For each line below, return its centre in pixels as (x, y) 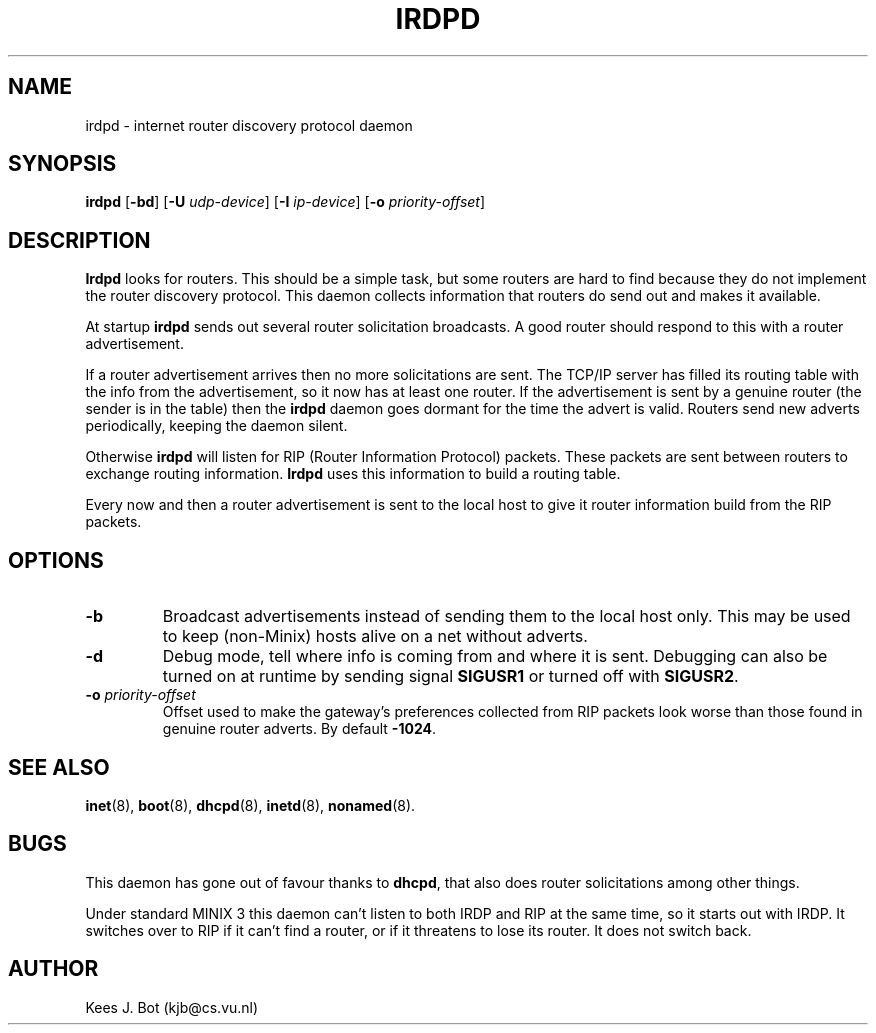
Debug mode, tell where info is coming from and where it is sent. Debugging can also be (495, 656)
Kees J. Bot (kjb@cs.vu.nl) (172, 1007)
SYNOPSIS (62, 164)
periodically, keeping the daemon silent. (216, 426)
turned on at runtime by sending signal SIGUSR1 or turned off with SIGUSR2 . (450, 676)
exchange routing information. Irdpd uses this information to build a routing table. (353, 474)
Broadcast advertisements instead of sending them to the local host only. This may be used (506, 616)
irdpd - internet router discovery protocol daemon (249, 125)
